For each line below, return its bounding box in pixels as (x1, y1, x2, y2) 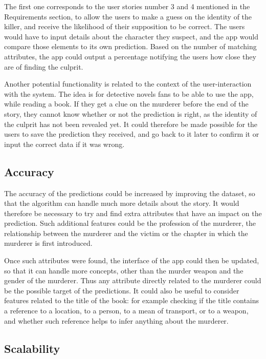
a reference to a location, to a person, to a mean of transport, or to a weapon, (4, 305, 249, 316)
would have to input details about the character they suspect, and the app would (4, 31, 258, 41)
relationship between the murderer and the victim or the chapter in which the (4, 227, 248, 238)
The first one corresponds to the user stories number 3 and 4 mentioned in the (4, 1, 250, 11)
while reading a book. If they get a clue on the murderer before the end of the (4, 98, 249, 109)
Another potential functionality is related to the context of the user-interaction (4, 78, 252, 89)
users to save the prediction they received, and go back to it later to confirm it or (4, 129, 259, 139)
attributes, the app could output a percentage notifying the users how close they (4, 51, 256, 61)
